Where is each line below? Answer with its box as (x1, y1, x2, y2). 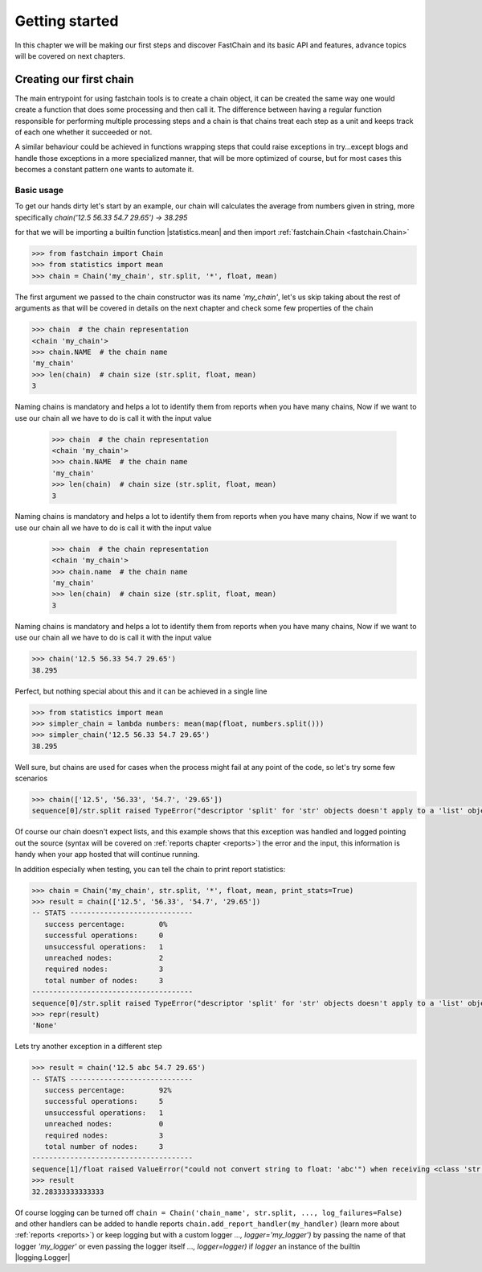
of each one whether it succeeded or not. (14, 127, 153, 137)
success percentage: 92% (44, 1086, 172, 1095)
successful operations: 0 (44, 931, 164, 941)
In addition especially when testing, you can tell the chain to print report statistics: (14, 864, 286, 874)
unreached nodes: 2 (44, 953, 164, 962)
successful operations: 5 (44, 1097, 164, 1106)
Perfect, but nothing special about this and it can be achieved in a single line (14, 686, 268, 696)
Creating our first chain (14, 72, 134, 86)
